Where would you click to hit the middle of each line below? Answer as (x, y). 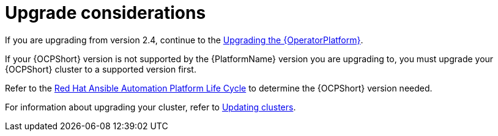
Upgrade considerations (106, 13)
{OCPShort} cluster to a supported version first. (101, 69)
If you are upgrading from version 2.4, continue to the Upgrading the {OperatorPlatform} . (184, 40)
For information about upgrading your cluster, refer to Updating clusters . (151, 107)
